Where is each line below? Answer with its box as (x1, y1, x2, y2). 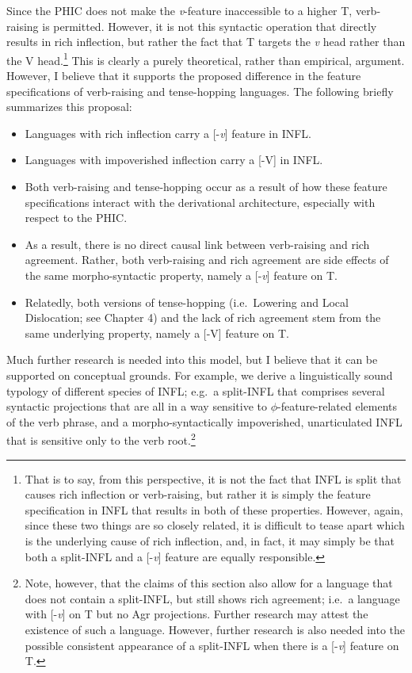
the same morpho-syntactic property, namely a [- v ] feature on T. (25, 266, 338, 283)
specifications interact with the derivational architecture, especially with (25, 193, 376, 210)
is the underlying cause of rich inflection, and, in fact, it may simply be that (25, 532, 395, 549)
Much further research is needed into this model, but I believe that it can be (6, 351, 378, 368)
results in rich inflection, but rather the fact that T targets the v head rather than (6, 33, 406, 50)
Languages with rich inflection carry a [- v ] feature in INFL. (25, 124, 311, 141)
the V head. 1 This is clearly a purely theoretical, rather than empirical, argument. (6, 49, 405, 68)
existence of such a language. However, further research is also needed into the (25, 621, 406, 637)
